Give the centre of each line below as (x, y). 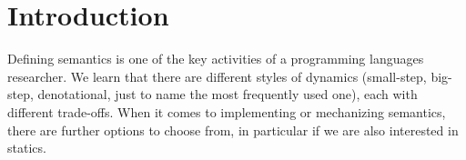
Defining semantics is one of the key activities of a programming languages (216, 59)
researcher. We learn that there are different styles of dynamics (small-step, (217, 76)
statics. (27, 148)
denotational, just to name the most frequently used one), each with (228, 94)
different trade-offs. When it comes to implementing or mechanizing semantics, (227, 111)
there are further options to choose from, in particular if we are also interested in (233, 130)
